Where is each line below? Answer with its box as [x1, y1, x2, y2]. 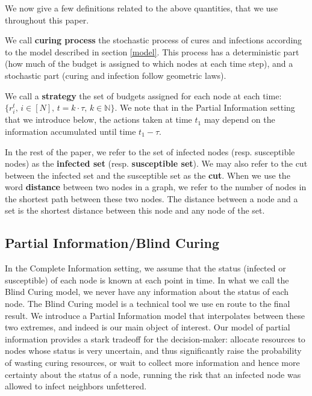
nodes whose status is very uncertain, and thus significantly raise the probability [5, 344, 302, 357]
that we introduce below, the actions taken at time [5, 113, 192, 126]
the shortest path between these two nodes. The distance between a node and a [5, 192, 298, 205]
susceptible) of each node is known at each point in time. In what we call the [5, 273, 289, 286]
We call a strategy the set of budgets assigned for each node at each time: [5, 89, 282, 102]
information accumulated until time [5, 125, 136, 137]
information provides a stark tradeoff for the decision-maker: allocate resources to [5, 332, 305, 345]
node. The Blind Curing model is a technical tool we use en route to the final [5, 297, 290, 310]
